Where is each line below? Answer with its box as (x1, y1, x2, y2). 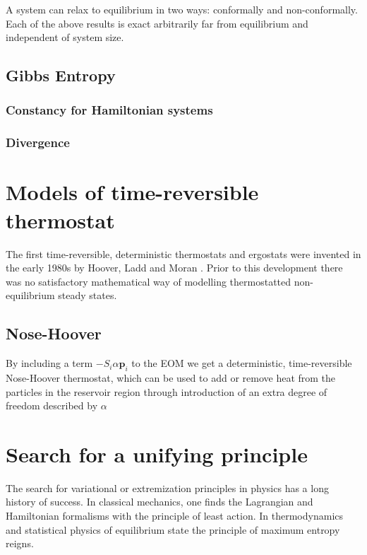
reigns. (6, 536, 34, 551)
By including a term (6, 356, 93, 370)
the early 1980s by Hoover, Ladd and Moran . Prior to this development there (6, 260, 343, 275)
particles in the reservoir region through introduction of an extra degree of (6, 384, 327, 399)
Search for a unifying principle (6, 439, 308, 468)
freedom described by (6, 398, 98, 413)
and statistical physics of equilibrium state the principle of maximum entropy (6, 522, 340, 537)
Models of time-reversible (6, 177, 259, 206)
